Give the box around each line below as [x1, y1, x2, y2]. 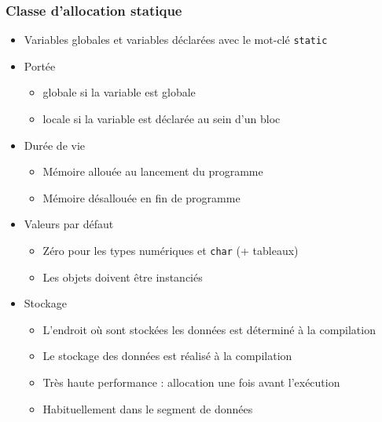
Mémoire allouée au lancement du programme [42, 163, 263, 180]
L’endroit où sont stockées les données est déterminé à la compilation [42, 321, 376, 337]
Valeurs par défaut [24, 216, 114, 232]
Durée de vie [24, 136, 86, 153]
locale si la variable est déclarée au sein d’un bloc [42, 111, 281, 127]
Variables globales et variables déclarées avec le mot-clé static [24, 31, 328, 48]
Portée [24, 57, 56, 74]
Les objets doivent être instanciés [42, 268, 203, 285]
